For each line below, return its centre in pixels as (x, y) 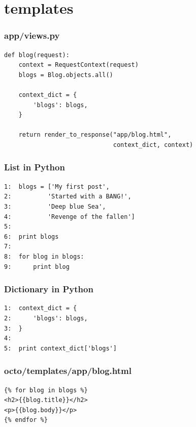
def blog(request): (37, 55)
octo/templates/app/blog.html (68, 371)
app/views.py (32, 35)
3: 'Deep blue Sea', (55, 206)
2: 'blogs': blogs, (46, 318)
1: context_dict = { (41, 308)
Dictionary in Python (49, 289)
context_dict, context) (153, 145)
